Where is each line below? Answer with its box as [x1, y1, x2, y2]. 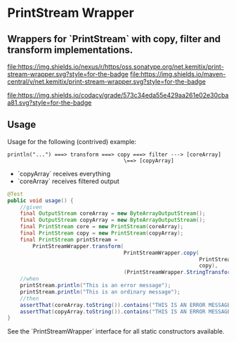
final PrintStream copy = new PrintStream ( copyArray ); [20, 230, 184, 237]
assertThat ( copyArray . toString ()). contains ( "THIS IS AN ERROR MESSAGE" [20, 308, 234, 315]
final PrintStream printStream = [20, 236, 118, 243]
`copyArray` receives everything [17, 169, 111, 178]
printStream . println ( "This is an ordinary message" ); [20, 288, 181, 296]
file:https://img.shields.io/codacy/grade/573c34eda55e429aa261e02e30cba [7, 91, 229, 99]
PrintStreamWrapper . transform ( [32, 242, 124, 250]
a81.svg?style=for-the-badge [7, 98, 92, 107]
